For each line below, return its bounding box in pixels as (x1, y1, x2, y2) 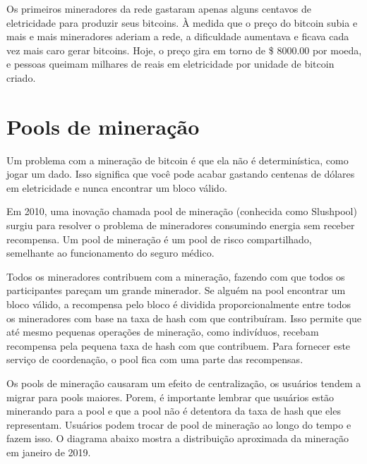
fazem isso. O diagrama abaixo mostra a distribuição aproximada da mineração (6, 431, 349, 446)
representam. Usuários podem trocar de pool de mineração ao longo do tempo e (6, 417, 351, 432)
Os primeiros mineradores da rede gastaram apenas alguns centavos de (6, 1, 312, 16)
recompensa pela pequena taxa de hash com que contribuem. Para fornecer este (6, 338, 351, 353)
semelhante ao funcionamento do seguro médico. (6, 245, 215, 260)
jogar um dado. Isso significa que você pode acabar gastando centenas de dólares (6, 166, 355, 181)
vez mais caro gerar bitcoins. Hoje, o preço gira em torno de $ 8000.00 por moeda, (6, 42, 362, 57)
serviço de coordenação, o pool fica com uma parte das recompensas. (6, 352, 303, 367)
